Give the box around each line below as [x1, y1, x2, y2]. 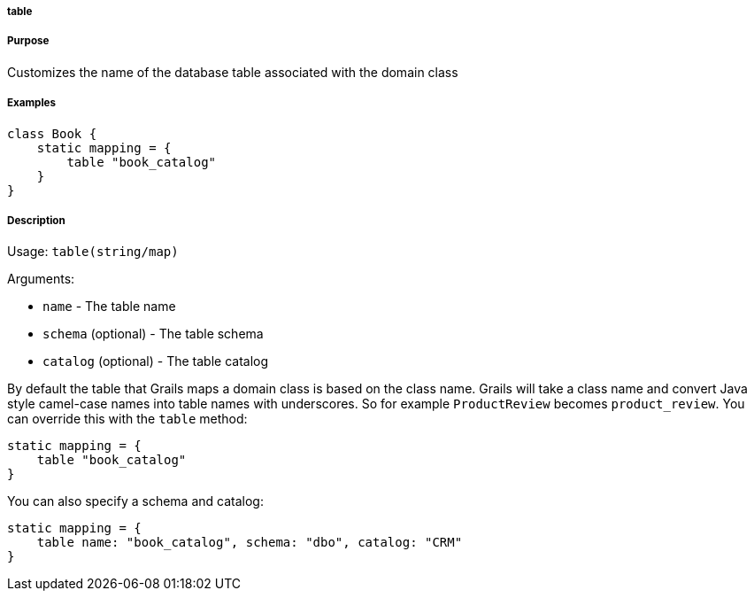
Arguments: [7, 271, 75, 287]
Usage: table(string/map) [7, 244, 179, 260]
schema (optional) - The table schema [42, 326, 264, 342]
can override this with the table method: [7, 411, 248, 427]
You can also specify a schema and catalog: [7, 493, 264, 509]
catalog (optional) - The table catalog [42, 353, 269, 369]
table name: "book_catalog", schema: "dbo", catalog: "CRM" [36, 535, 463, 550]
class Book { [7, 126, 97, 141]
